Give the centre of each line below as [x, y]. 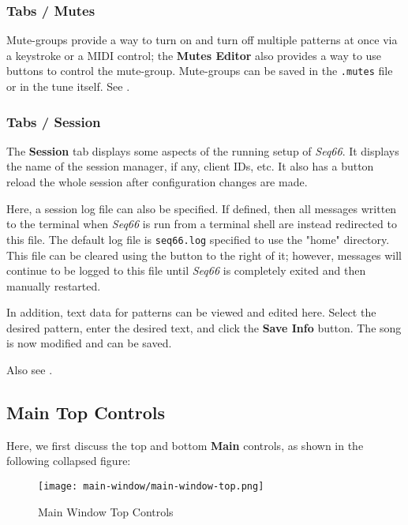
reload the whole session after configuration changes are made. [157, 182]
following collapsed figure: [69, 461]
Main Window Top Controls [106, 511]
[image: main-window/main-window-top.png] [151, 487]
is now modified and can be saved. [89, 343]
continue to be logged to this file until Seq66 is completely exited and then [186, 270]
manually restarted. [54, 285]
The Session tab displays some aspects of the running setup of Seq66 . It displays [203, 150]
